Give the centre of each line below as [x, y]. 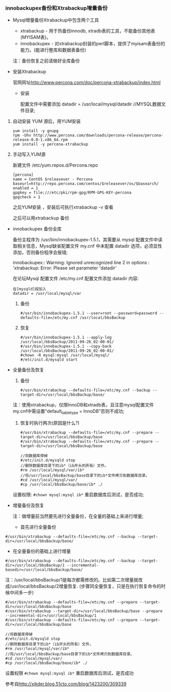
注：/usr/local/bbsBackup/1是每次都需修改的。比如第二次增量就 [72, 580]
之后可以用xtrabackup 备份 [41, 218]
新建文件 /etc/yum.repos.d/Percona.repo [55, 165]
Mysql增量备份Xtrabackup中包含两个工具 [56, 20]
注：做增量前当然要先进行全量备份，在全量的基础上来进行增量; [78, 516]
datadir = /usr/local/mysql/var [47, 294]
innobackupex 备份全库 [37, 229]
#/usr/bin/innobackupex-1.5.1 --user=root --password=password [89, 313]
